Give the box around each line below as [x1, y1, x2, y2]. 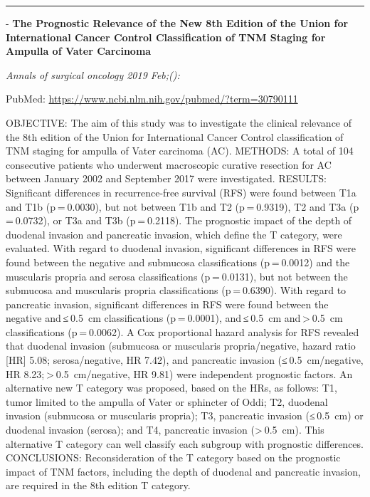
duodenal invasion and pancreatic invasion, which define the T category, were [6, 226, 342, 241]
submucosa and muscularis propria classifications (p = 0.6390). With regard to [6, 283, 347, 298]
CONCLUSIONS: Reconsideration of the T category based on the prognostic [6, 450, 341, 465]
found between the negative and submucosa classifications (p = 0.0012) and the [6, 254, 350, 269]
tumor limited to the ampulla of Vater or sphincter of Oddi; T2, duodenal [6, 394, 328, 409]
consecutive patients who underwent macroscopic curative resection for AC [6, 157, 332, 172]
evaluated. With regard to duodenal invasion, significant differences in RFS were [6, 241, 356, 256]
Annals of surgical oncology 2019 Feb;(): [6, 67, 180, 82]
